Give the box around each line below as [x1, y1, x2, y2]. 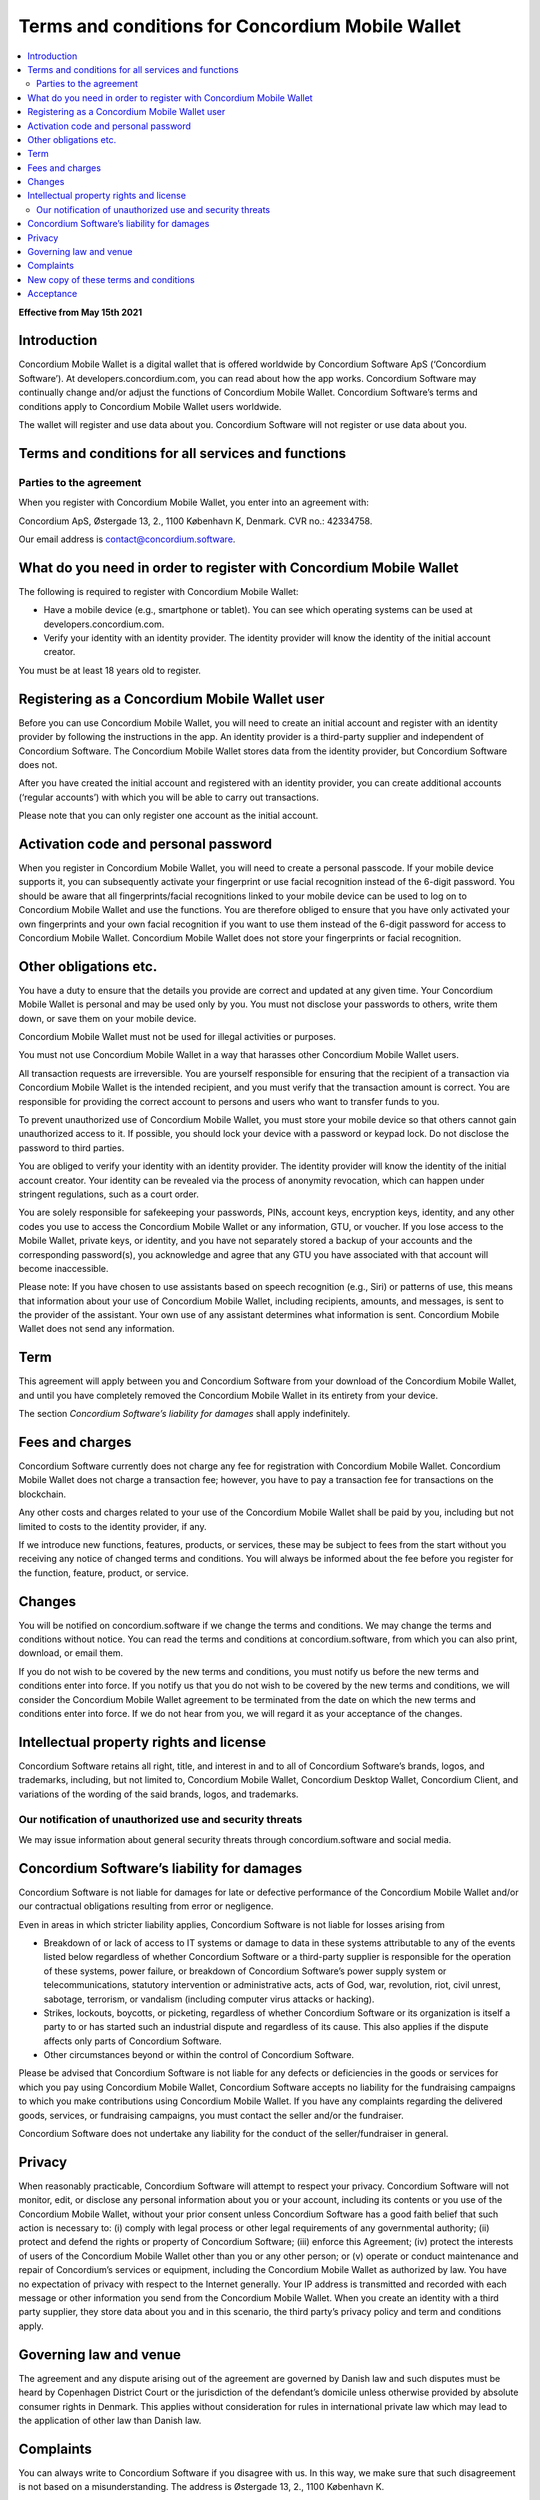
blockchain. [18, 1488, 67, 1500]
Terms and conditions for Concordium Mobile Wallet [18, 15, 462, 37]
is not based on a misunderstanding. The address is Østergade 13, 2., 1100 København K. [18, 2481, 385, 2493]
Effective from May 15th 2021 [18, 306, 143, 318]
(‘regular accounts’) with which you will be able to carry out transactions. [18, 791, 319, 803]
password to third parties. [18, 1141, 125, 1154]
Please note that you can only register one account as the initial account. [18, 810, 319, 822]
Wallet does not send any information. [18, 1323, 175, 1335]
